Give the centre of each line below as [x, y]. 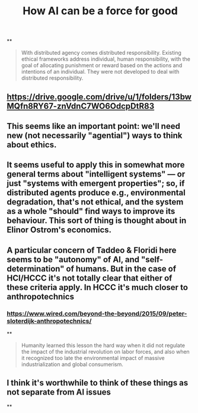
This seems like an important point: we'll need [93, 126]
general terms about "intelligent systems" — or [96, 174]
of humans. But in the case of [121, 269]
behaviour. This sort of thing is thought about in [97, 221]
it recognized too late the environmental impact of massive [93, 358]
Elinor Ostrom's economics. [59, 230]
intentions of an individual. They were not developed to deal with [100, 72]
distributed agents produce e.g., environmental [96, 193]
